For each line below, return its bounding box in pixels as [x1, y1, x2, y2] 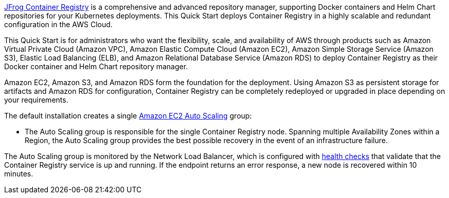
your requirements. [4, 95, 68, 104]
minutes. [4, 169, 33, 178]
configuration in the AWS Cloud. [4, 20, 113, 29]
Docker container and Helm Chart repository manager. [4, 62, 188, 71]
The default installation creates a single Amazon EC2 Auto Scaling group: [4, 111, 252, 120]
